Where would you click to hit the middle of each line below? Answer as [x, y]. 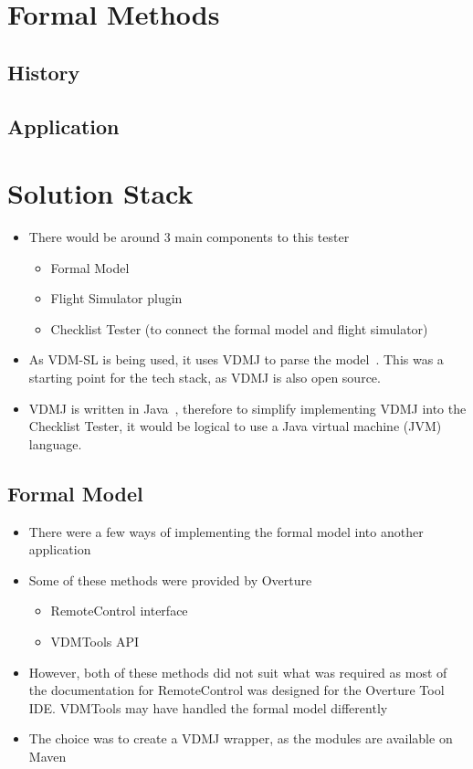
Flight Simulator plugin [116, 298]
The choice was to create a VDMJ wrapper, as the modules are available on [241, 738]
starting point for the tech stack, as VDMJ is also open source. [205, 378]
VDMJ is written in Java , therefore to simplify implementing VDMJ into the [247, 408]
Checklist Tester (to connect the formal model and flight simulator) [239, 328]
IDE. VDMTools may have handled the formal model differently [208, 707]
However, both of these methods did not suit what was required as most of [238, 672]
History [44, 72]
